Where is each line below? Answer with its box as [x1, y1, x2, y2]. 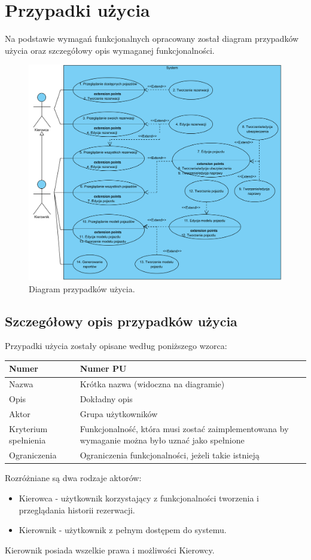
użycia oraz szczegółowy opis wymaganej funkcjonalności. [5, 44, 215, 56]
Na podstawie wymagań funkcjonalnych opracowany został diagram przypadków [5, 32, 299, 45]
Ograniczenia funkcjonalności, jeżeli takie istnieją [80, 449, 260, 461]
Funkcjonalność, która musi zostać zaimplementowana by [80, 422, 289, 434]
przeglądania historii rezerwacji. [19, 503, 135, 516]
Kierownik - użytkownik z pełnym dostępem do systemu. [19, 524, 227, 536]
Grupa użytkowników [80, 407, 158, 420]
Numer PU [80, 362, 127, 375]
